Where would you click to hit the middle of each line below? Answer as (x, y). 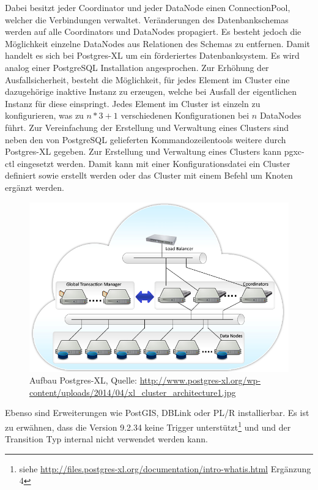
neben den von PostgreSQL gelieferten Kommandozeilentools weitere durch (146, 139)
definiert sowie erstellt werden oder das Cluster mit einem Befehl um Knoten (149, 175)
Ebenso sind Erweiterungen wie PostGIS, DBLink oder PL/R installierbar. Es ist (157, 413)
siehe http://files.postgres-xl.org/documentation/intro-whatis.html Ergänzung (165, 468)
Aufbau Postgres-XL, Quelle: (83, 380)
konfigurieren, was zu (44, 115)
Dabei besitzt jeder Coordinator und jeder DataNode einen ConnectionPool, (148, 7)
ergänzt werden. (35, 187)
